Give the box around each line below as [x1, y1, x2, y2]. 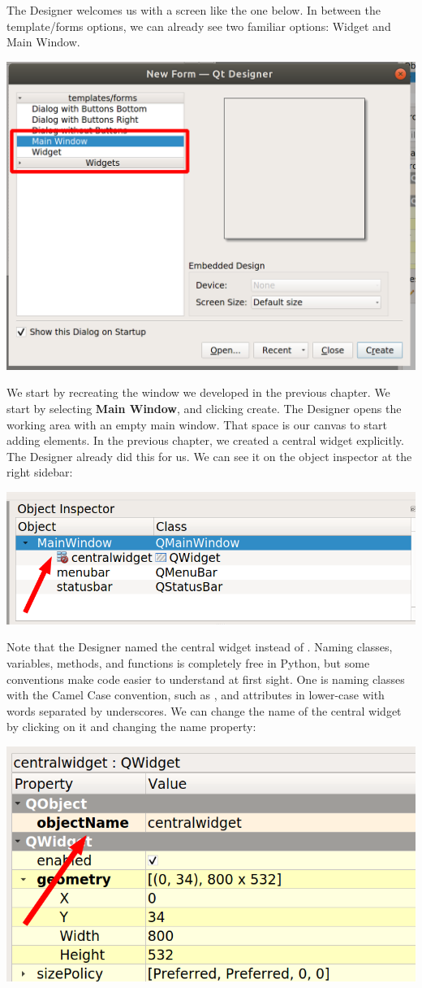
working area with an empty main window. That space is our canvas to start [6, 416, 388, 433]
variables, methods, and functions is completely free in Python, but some [6, 655, 370, 672]
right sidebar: [6, 464, 73, 481]
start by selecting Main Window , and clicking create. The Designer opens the [6, 399, 402, 416]
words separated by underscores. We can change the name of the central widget [6, 702, 402, 719]
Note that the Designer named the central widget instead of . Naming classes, [6, 638, 393, 655]
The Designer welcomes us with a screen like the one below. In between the [6, 2, 381, 18]
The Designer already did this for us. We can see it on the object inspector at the [6, 447, 412, 464]
